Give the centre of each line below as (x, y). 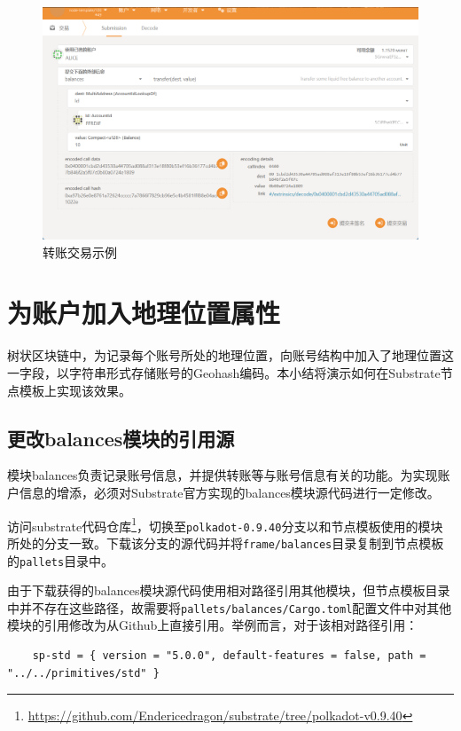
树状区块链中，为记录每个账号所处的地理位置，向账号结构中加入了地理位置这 (230, 355)
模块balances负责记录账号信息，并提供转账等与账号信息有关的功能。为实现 (223, 475)
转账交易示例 (80, 252)
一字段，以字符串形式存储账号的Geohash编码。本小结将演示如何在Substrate (224, 373)
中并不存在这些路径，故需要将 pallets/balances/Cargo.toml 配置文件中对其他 (230, 607)
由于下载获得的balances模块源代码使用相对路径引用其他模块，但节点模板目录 (229, 590)
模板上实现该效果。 (75, 390)
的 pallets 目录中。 (61, 560)
